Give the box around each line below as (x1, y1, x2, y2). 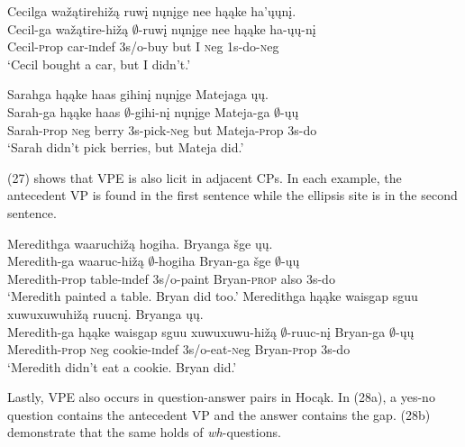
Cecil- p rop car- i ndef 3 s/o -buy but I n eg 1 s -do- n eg (7, 37, 279, 56)
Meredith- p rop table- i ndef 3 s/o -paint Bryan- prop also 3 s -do (7, 269, 335, 287)
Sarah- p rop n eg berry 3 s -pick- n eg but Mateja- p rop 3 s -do (7, 120, 317, 139)
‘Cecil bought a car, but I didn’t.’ (7, 54, 191, 73)
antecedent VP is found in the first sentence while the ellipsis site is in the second (7, 186, 458, 205)
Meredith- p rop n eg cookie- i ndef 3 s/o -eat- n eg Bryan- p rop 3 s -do (7, 340, 351, 359)
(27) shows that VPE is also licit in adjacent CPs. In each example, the (7, 168, 402, 187)
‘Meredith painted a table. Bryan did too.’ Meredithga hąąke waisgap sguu (7, 287, 418, 306)
